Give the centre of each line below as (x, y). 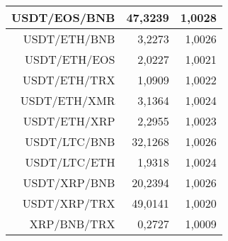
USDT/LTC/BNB (70, 141)
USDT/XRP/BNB (69, 183)
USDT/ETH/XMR (68, 100)
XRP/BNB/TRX (72, 224)
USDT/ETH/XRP (69, 121)
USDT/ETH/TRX (69, 80)
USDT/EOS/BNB (63, 17)
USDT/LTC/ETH (70, 162)
